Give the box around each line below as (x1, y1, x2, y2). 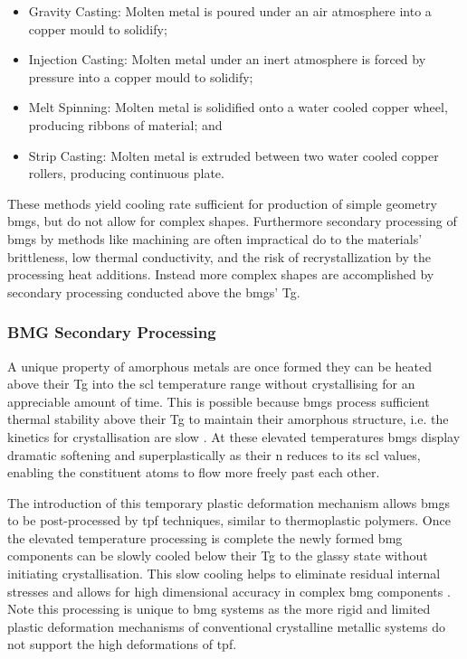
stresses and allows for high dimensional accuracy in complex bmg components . (7, 581, 451, 600)
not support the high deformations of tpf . (7, 635, 237, 654)
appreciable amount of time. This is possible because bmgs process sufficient (7, 391, 430, 410)
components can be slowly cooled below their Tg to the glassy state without (7, 546, 428, 565)
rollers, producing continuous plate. (28, 164, 224, 183)
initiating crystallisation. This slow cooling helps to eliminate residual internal (7, 564, 441, 583)
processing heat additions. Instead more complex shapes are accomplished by (7, 265, 434, 284)
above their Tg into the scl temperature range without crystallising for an (7, 374, 415, 393)
